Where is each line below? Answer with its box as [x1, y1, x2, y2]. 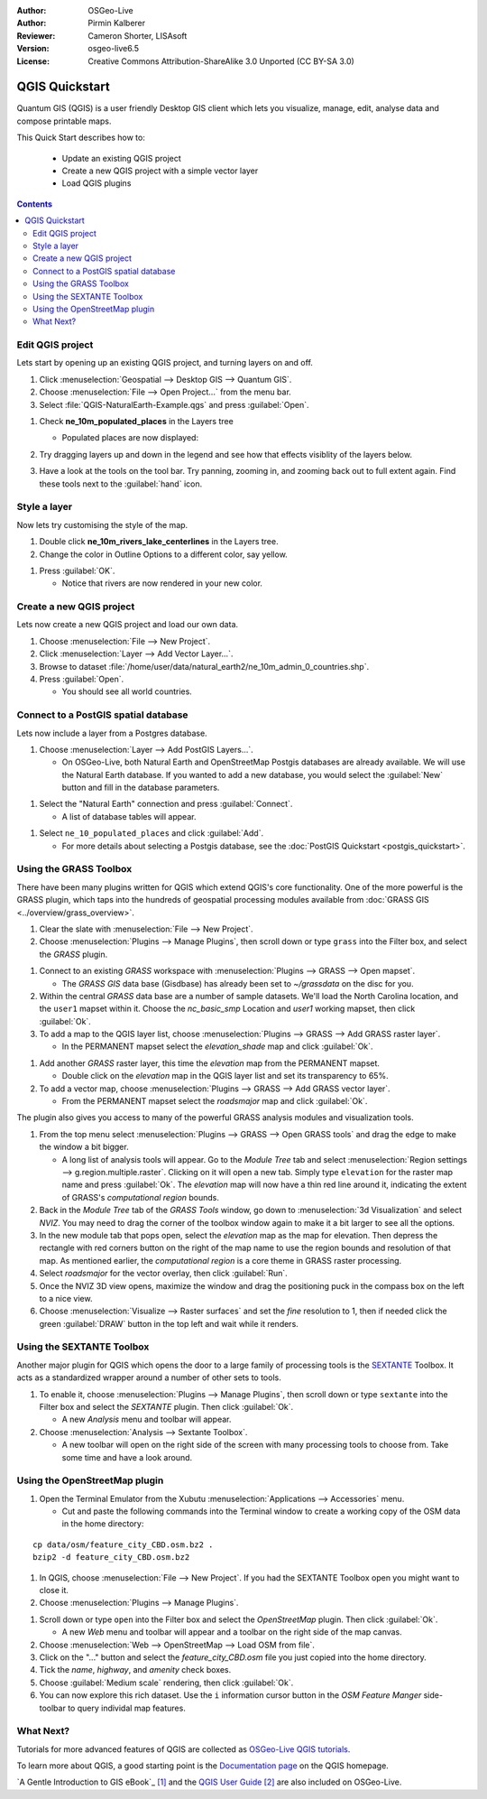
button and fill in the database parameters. [61, 782, 220, 793]
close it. [39, 1585, 69, 1596]
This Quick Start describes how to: [16, 132, 146, 144]
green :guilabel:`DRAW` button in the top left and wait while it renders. [39, 1318, 299, 1329]
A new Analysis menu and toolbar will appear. [61, 1414, 232, 1425]
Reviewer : [16, 30, 56, 41]
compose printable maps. [16, 116, 112, 126]
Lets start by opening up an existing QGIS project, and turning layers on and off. [16, 357, 313, 368]
